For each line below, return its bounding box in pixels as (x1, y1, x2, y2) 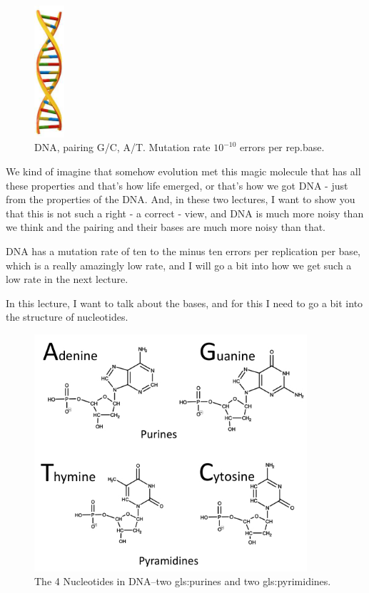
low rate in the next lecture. (6, 272, 128, 287)
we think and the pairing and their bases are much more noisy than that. (6, 220, 326, 234)
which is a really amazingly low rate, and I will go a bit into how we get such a (6, 257, 352, 272)
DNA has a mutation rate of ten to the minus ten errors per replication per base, (6, 243, 360, 258)
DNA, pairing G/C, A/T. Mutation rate (34, 140, 211, 155)
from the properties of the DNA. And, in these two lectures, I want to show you (6, 192, 355, 207)
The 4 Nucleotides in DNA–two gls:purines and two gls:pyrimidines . (34, 574, 331, 589)
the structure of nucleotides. (6, 309, 128, 324)
